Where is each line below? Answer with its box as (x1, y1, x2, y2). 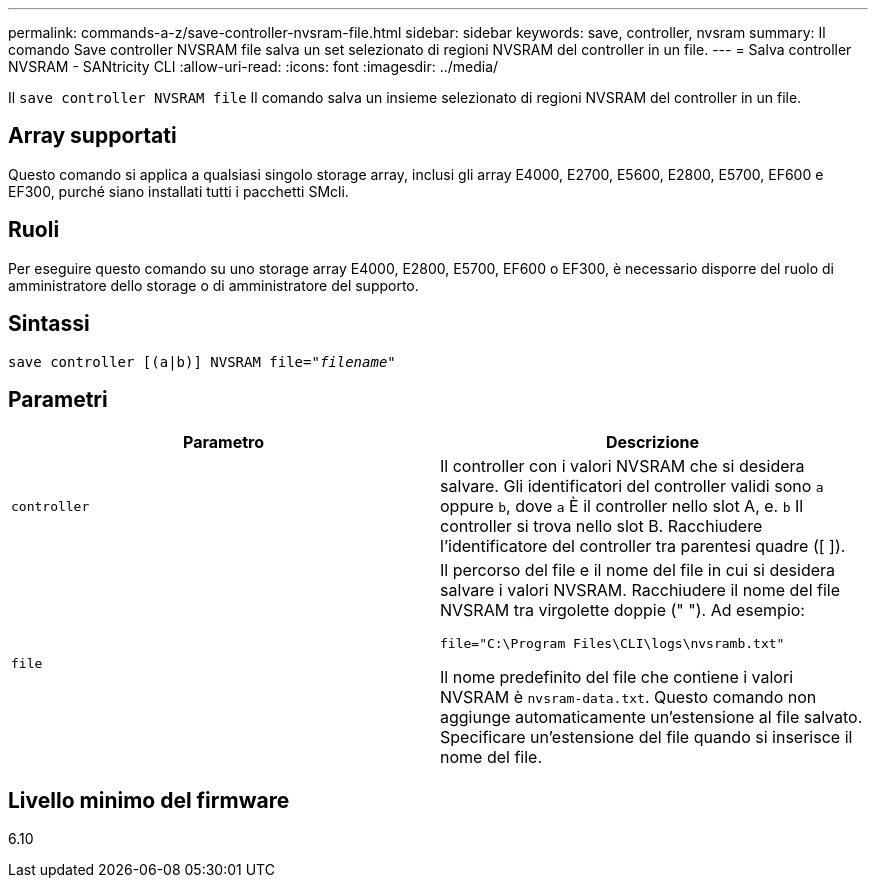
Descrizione (605, 432, 700, 453)
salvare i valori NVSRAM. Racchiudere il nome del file (440, 580, 841, 601)
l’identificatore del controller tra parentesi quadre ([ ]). (440, 536, 846, 557)
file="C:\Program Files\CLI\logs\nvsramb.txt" (440, 636, 785, 652)
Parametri (8, 386, 108, 412)
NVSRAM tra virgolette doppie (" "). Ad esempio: (440, 600, 805, 621)
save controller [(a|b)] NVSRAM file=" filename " (8, 353, 396, 370)
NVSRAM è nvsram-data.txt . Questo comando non (440, 687, 817, 708)
